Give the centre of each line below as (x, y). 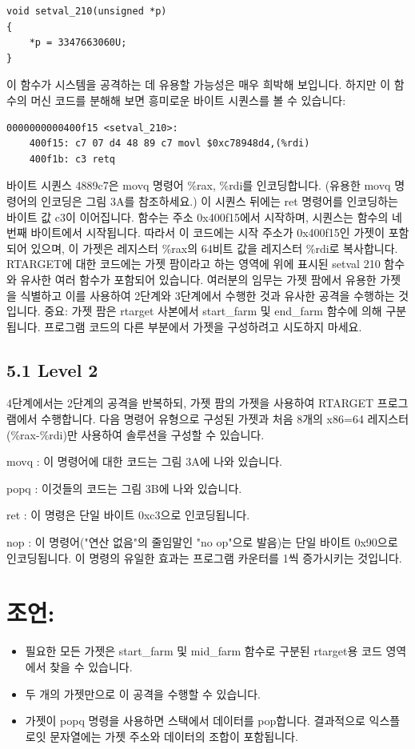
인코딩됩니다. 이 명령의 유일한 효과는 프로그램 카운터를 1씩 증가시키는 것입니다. (204, 557)
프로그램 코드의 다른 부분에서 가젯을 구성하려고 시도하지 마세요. (203, 326)
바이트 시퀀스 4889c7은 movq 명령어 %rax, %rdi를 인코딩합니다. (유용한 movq (199, 185)
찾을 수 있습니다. (91, 666)
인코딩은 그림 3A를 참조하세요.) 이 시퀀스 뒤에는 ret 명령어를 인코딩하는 (219, 200)
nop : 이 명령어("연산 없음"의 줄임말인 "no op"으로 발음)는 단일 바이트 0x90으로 (202, 542)
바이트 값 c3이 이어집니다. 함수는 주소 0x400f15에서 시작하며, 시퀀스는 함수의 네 (204, 216)
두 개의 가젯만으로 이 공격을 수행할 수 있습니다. (143, 693)
